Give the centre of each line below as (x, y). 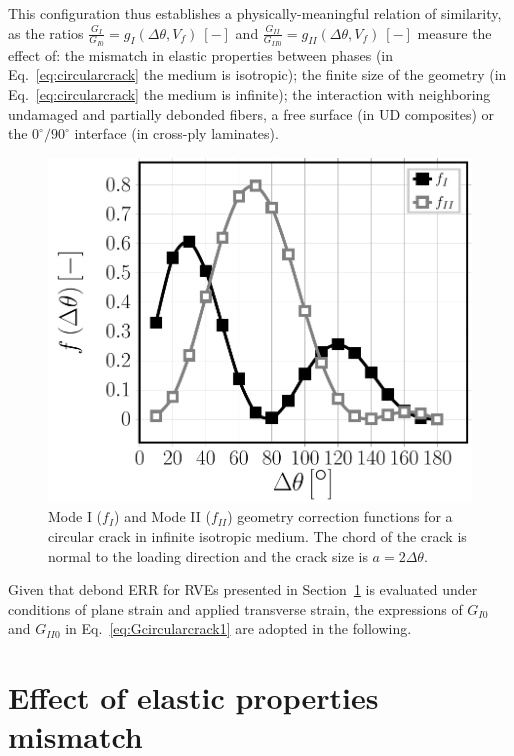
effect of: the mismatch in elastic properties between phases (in (201, 54)
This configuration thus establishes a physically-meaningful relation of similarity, (255, 13)
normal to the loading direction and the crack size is (208, 555)
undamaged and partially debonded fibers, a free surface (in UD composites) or (251, 113)
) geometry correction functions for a (340, 516)
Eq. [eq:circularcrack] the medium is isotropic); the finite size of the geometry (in (257, 74)
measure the (454, 32)
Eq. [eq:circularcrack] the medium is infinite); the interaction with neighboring (249, 94)
